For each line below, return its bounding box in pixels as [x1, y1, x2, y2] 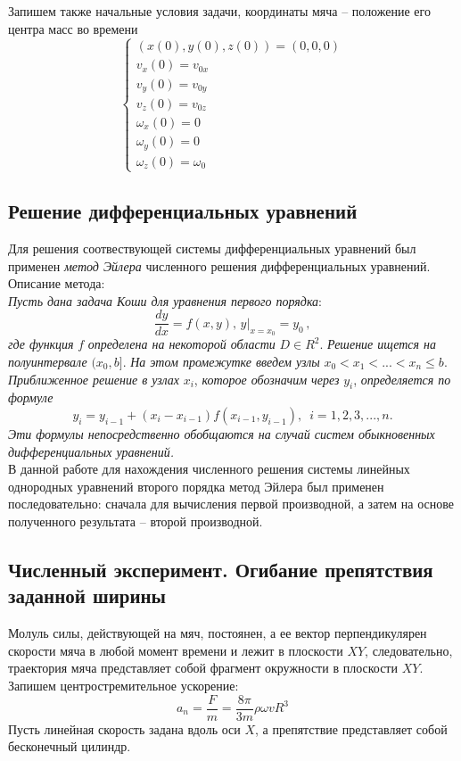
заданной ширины [8, 582, 167, 609]
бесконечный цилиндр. [8, 737, 131, 756]
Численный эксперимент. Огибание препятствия [8, 555, 433, 583]
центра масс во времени [8, 19, 138, 37]
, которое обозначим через [193, 369, 340, 388]
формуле [8, 388, 54, 407]
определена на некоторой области [87, 335, 276, 353]
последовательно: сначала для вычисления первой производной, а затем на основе [8, 494, 455, 513]
